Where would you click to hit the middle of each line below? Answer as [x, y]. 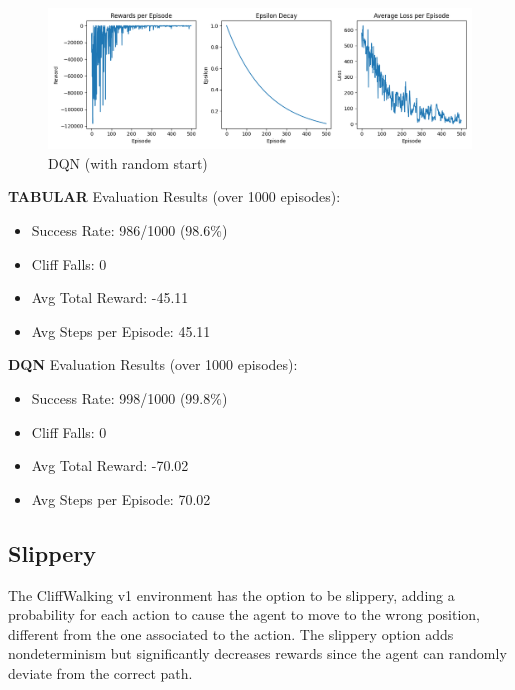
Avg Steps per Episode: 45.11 [121, 330]
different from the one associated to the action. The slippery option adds [231, 633]
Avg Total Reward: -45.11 [110, 297]
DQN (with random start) [128, 162]
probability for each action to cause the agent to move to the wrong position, [244, 614]
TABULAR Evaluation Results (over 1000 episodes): [174, 196]
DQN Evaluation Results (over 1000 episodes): [153, 364]
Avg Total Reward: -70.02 [110, 465]
